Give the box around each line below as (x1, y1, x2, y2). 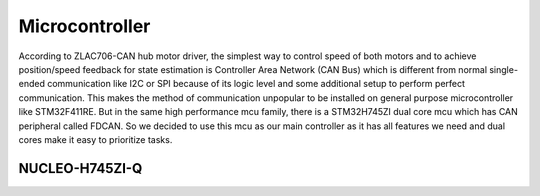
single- (488, 63, 519, 75)
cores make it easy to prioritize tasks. (18, 133, 173, 145)
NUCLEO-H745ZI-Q (18, 160, 143, 177)
